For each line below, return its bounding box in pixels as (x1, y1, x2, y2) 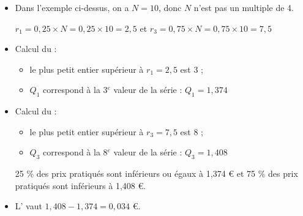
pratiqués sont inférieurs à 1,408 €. (15, 179, 146, 192)
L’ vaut (15, 199, 42, 212)
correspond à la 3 (43, 83, 108, 96)
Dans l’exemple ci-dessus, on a (15, 1, 129, 13)
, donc (158, 1, 182, 13)
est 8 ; (180, 125, 204, 138)
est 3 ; (180, 62, 204, 75)
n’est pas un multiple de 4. (193, 1, 294, 13)
